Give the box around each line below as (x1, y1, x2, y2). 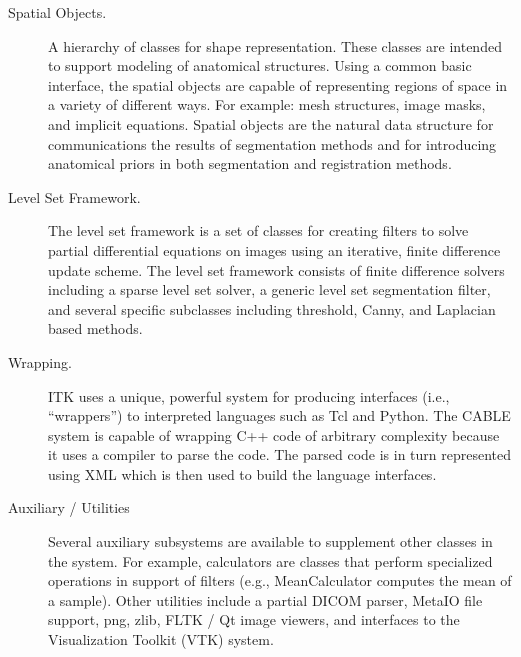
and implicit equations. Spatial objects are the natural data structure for (48, 113, 494, 134)
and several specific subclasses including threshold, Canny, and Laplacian (48, 298, 496, 319)
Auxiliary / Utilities (8, 497, 130, 518)
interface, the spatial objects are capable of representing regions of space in (48, 74, 508, 95)
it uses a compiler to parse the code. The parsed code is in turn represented (48, 444, 512, 465)
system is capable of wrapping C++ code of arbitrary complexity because (48, 424, 500, 445)
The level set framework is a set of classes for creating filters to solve (48, 220, 469, 241)
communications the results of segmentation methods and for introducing (48, 133, 497, 154)
